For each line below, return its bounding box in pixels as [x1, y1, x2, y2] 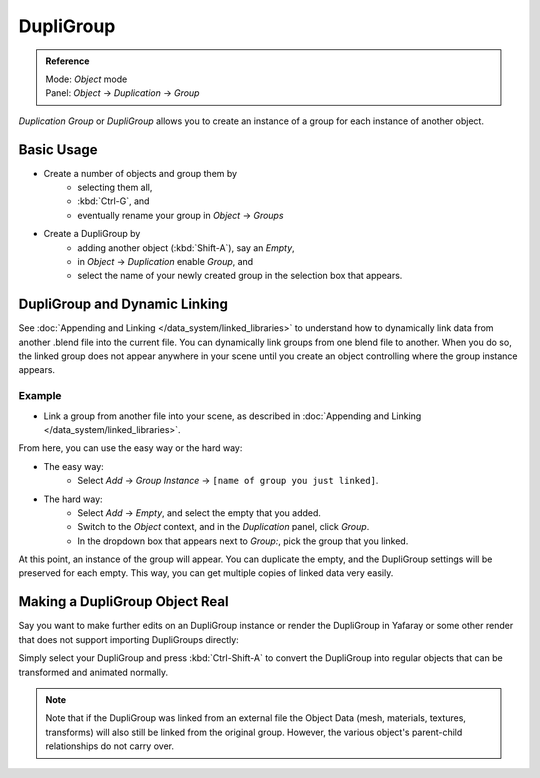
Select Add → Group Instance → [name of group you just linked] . [77, 475, 379, 487]
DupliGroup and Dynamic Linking [18, 296, 229, 313]
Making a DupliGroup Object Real [18, 593, 229, 610]
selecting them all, [77, 181, 153, 194]
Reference [45, 55, 90, 67]
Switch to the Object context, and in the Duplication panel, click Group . [77, 521, 370, 533]
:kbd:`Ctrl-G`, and [77, 195, 150, 207]
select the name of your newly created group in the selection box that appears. [77, 270, 403, 282]
